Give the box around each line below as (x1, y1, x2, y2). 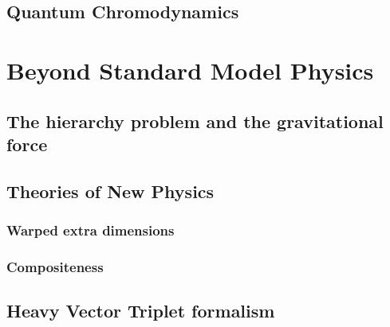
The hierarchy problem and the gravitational (6, 108, 384, 133)
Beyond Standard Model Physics (6, 53, 374, 86)
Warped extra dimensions (6, 220, 175, 240)
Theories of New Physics (6, 178, 215, 203)
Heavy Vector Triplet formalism (6, 298, 275, 323)
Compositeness (6, 256, 104, 276)
